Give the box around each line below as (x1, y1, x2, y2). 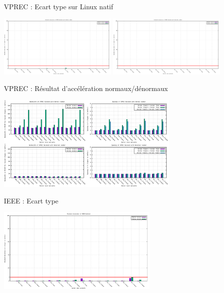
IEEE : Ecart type (4, 195, 59, 205)
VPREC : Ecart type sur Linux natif (4, 1, 113, 11)
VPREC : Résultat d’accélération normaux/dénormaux (4, 83, 168, 93)
